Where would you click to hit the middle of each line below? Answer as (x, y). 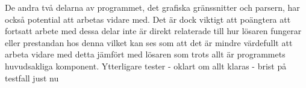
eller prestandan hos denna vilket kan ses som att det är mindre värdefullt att (149, 42)
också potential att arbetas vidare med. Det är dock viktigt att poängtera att (148, 19)
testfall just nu (32, 78)
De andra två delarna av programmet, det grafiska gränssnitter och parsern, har (152, 7)
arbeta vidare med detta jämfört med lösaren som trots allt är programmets (145, 54)
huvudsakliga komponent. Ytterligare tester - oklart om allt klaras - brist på (146, 66)
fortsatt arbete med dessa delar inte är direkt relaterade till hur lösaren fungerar (153, 31)
